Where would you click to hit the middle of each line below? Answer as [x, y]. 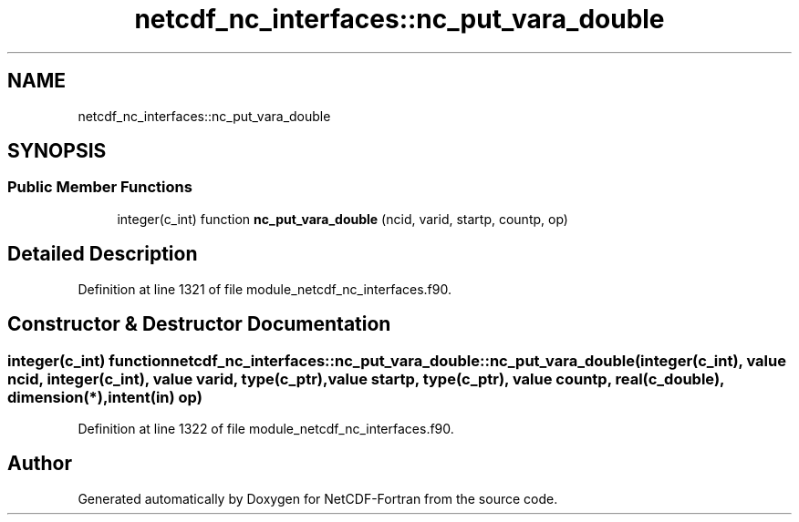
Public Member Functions [100, 187]
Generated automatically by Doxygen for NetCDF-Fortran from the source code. [318, 498]
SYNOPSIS [57, 151]
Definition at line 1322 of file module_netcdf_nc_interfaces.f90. [266, 428]
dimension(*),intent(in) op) [105, 397]
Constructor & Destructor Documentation [199, 324]
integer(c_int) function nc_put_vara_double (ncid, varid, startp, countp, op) [342, 219]
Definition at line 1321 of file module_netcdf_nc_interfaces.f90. [265, 289]
